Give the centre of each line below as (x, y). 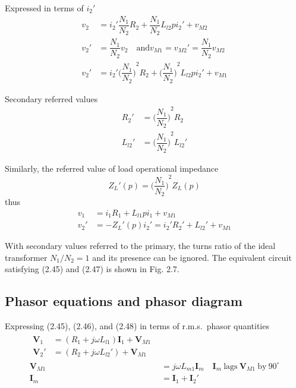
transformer (26, 257)
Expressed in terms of (44, 8)
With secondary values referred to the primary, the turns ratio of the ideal (140, 246)
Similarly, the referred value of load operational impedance (112, 168)
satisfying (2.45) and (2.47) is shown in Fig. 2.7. (92, 269)
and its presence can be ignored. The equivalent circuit (192, 257)
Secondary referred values (51, 98)
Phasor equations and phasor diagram (124, 301)
